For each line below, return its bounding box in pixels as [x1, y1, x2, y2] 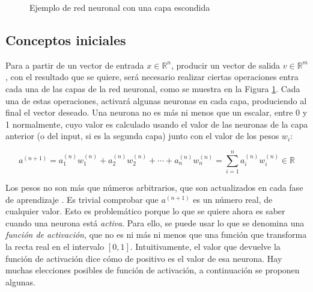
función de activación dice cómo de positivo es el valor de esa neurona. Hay [5, 252, 282, 264]
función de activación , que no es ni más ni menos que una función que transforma [5, 228, 307, 241]
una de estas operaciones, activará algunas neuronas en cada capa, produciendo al [5, 94, 307, 107]
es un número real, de [193, 193, 273, 205]
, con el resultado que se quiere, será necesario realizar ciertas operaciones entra [5, 70, 299, 83]
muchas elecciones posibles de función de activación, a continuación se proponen [5, 264, 300, 276]
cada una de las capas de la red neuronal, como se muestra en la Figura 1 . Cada [5, 82, 300, 95]
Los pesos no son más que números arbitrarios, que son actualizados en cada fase [5, 181, 303, 194]
